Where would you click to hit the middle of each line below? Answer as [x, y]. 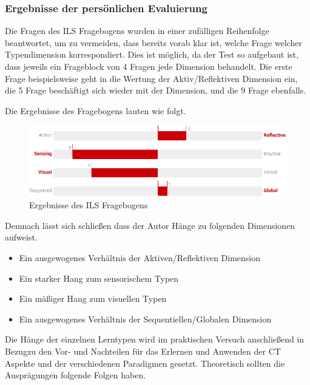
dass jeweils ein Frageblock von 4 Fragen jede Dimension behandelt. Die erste [149, 66]
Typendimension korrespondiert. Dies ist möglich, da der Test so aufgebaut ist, [152, 54]
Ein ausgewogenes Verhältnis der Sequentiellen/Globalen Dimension [145, 319]
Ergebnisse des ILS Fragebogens [89, 205]
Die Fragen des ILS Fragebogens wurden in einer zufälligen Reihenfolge [137, 31]
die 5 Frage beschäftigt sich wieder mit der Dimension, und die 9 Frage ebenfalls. [156, 90]
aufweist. [21, 237]
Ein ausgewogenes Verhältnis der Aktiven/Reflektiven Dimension [140, 257]
